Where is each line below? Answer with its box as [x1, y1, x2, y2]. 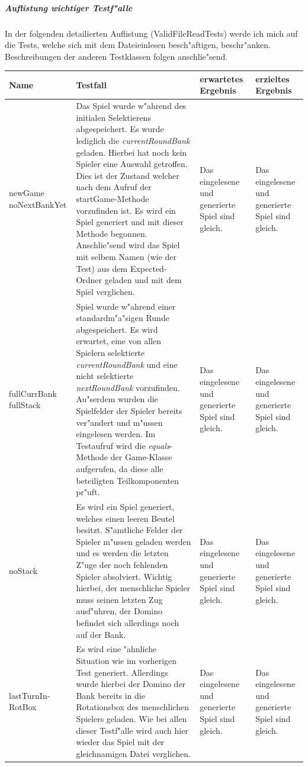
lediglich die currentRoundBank [76, 134, 190, 147]
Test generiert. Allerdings [76, 666, 168, 678]
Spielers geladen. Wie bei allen [76, 712, 187, 724]
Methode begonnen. [76, 227, 147, 239]
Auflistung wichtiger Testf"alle [5, 1, 133, 14]
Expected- [130, 262, 167, 274]
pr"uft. [76, 486, 100, 498]
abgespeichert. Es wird [76, 323, 158, 335]
